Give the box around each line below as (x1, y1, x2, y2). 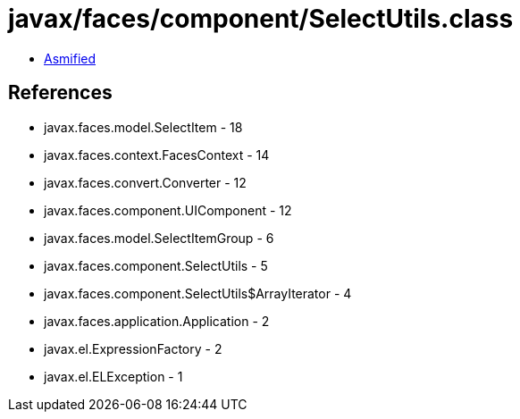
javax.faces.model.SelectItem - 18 (44, 119, 243, 135)
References (8, 81, 113, 105)
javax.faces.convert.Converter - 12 (44, 174, 247, 190)
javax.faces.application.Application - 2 (44, 313, 270, 329)
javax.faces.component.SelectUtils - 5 (44, 257, 268, 273)
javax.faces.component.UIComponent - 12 (44, 202, 292, 218)
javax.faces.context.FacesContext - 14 (44, 147, 270, 163)
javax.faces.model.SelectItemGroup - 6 (44, 230, 274, 246)
